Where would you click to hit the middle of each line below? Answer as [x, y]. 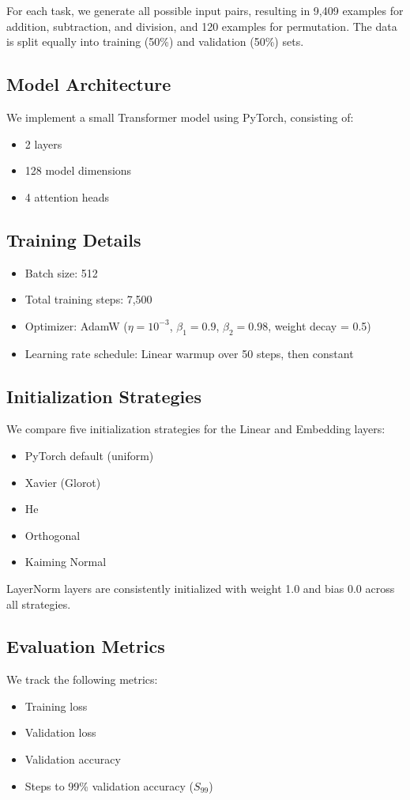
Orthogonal [53, 535]
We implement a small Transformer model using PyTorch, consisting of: [180, 117]
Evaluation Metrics [86, 646]
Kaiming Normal [66, 562]
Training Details [74, 239]
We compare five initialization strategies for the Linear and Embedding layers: [196, 429]
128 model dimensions [78, 170]
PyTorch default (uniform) [89, 455]
